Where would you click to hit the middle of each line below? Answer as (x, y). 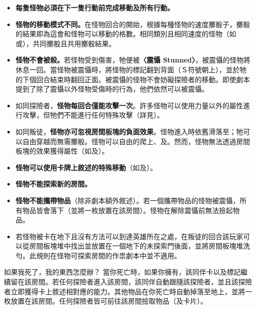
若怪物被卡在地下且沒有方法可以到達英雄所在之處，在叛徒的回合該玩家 (129, 236)
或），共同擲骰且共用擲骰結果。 (65, 43)
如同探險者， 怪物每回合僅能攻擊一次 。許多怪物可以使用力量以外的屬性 (129, 105)
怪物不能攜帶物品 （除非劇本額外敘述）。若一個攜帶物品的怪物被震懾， (128, 200)
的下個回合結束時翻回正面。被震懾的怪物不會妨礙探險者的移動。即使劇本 (133, 79)
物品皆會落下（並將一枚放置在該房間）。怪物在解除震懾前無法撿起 (128, 210)
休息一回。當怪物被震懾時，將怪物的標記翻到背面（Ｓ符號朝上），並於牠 (131, 69)
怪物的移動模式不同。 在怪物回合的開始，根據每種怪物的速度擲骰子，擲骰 (133, 24)
